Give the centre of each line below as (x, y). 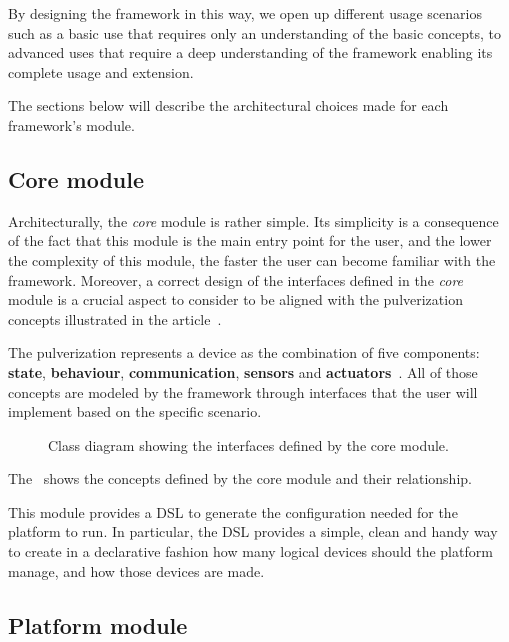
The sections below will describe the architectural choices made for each (228, 105)
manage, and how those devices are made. (136, 570)
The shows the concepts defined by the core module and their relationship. (240, 478)
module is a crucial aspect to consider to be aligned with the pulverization (235, 299)
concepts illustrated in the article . (115, 318)
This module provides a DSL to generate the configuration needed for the (233, 511)
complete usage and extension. (101, 71)
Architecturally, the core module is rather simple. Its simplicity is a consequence (253, 220)
